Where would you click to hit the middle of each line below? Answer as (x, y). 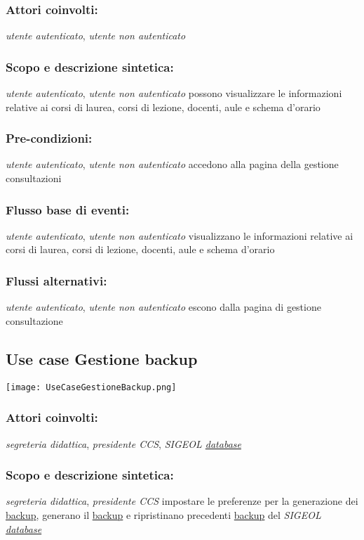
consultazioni (34, 178)
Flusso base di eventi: (68, 209)
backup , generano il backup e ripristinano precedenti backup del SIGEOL (163, 514)
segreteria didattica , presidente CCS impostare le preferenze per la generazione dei (182, 501)
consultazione (34, 320)
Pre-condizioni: (49, 138)
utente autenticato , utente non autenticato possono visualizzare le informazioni (174, 93)
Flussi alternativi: (56, 280)
